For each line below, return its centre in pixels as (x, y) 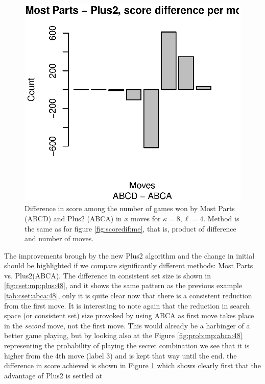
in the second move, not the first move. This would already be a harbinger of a (127, 325)
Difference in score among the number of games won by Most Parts (130, 208)
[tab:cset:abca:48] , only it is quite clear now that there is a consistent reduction (128, 296)
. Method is (221, 218)
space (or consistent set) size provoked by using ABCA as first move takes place (129, 315)
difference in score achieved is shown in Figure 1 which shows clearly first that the (132, 365)
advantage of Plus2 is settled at (53, 375)
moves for (146, 218)
